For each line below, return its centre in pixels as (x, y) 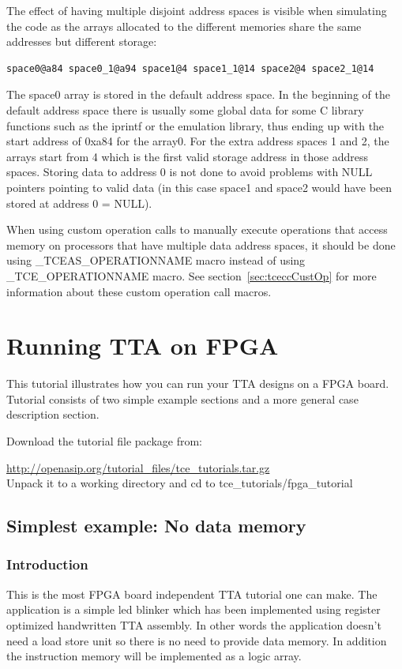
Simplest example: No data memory (156, 526)
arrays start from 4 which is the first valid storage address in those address (187, 156)
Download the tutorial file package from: (105, 441)
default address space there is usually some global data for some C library (185, 109)
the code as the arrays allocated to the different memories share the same (184, 26)
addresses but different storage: (82, 41)
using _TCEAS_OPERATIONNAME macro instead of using (156, 260)
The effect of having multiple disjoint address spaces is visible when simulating (197, 10)
